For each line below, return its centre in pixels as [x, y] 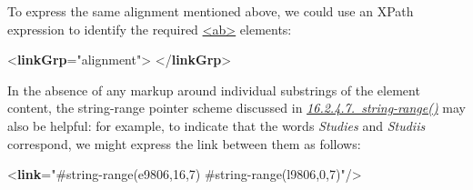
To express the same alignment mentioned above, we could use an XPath [211, 11]
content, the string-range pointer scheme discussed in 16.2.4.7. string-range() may [236, 108]
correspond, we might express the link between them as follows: [184, 143]
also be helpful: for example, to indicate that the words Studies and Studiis [216, 125]
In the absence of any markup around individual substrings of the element [214, 90]
